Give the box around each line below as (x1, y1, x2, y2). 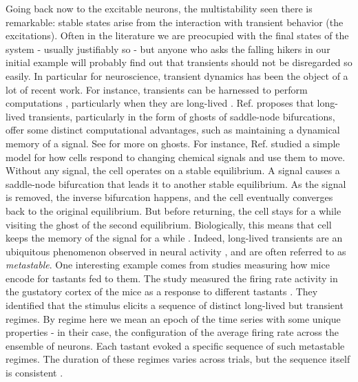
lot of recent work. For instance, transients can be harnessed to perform (6, 82, 308, 96)
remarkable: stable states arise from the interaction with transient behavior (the (6, 14, 344, 29)
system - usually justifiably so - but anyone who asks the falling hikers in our (6, 41, 330, 56)
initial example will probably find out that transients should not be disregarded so (6, 55, 352, 70)
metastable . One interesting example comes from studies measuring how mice (6, 257, 330, 272)
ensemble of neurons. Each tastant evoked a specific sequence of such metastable (6, 338, 345, 352)
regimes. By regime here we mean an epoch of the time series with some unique (6, 311, 341, 326)
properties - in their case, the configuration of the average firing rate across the (6, 325, 339, 339)
